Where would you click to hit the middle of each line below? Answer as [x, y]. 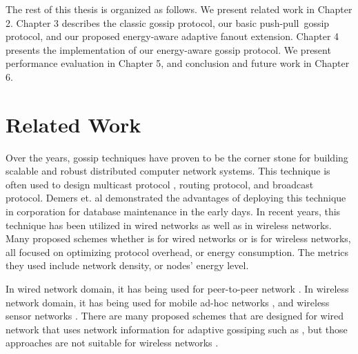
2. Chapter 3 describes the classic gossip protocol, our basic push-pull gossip [168, 22]
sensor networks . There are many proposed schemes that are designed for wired [175, 316]
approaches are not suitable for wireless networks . [112, 343]
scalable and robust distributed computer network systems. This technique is [168, 171]
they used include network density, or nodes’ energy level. [127, 265]
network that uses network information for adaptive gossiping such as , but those [177, 329]
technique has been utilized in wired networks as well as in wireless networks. [169, 225]
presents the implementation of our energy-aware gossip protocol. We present [168, 49]
